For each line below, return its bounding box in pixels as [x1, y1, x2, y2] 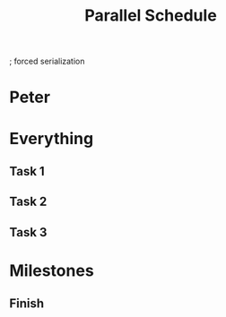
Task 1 [9, 163, 45, 179]
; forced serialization [9, 56, 85, 67]
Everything [9, 128, 94, 149]
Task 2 [9, 194, 48, 210]
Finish [9, 296, 45, 312]
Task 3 [9, 225, 48, 240]
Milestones [9, 261, 94, 280]
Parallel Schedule [84, 5, 217, 26]
